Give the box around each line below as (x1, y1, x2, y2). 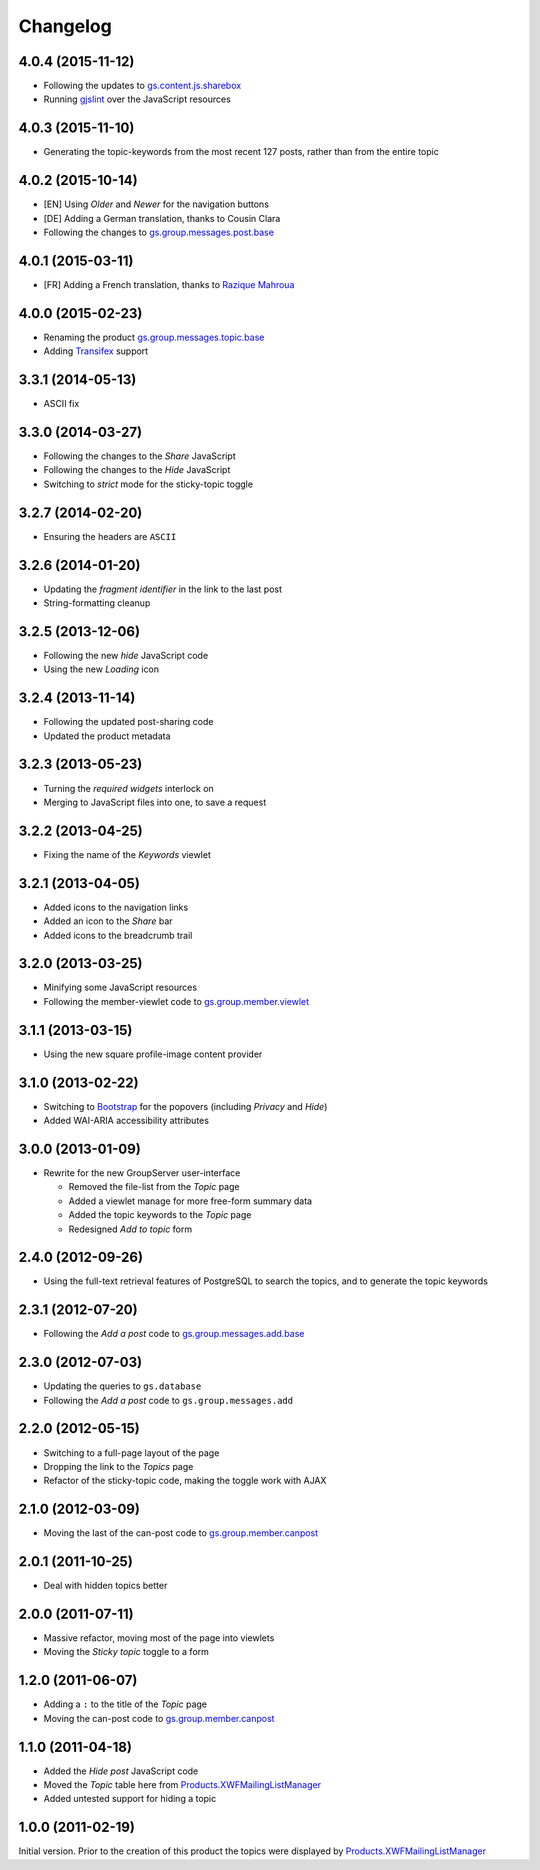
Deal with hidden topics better (43, 1580, 168, 1592)
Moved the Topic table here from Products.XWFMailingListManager (43, 1779, 322, 1790)
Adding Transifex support (43, 345, 149, 357)
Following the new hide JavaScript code (43, 649, 209, 661)
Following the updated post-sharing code (43, 716, 214, 728)
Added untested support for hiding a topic (43, 1793, 217, 1805)
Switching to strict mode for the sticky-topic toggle (43, 478, 254, 490)
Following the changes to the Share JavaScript (43, 450, 236, 462)
